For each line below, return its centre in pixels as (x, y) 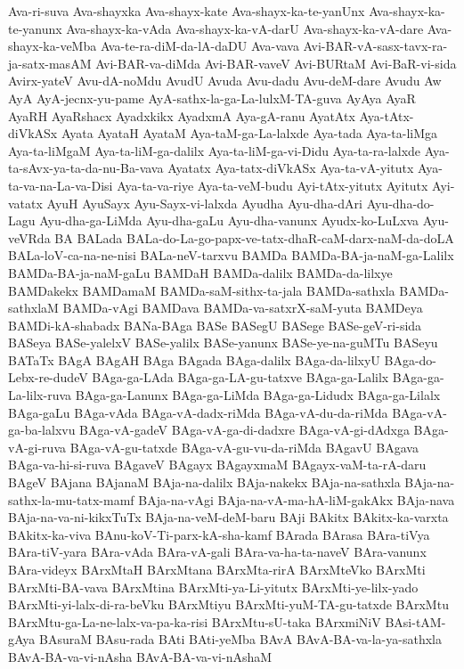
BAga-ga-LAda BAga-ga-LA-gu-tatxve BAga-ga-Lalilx (240, 377)
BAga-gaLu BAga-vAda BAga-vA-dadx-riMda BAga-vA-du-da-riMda (198, 412)
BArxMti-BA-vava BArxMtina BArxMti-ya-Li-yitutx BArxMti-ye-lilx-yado (213, 587)
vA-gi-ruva (37, 447)
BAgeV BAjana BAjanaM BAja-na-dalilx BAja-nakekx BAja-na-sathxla (204, 482)
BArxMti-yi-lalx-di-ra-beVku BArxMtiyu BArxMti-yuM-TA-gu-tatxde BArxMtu (228, 604)
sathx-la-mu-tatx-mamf (71, 499)
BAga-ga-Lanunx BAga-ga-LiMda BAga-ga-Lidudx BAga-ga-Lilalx (258, 395)
